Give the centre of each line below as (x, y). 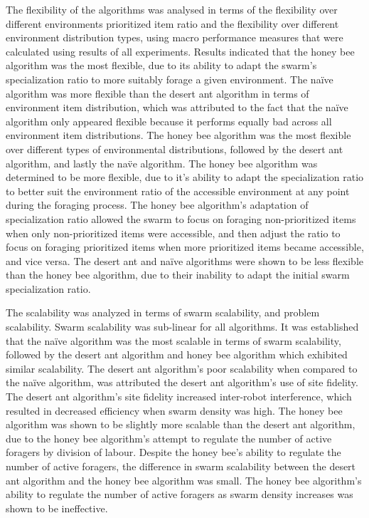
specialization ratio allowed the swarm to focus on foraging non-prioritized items (181, 218)
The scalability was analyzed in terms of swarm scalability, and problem (163, 312)
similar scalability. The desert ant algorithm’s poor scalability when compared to (182, 368)
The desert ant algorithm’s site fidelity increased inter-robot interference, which (179, 397)
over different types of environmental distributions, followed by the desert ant (175, 149)
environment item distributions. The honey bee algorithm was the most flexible (178, 135)
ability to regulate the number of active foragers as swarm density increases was (180, 494)
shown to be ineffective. (57, 508)
